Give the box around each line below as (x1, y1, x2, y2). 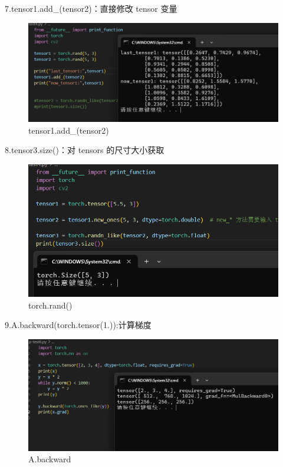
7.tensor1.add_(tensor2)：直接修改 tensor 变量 (5, 2, 177, 14)
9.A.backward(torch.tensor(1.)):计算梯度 (5, 319, 152, 331)
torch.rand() (28, 299, 73, 311)
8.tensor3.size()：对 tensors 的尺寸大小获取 (5, 144, 164, 156)
